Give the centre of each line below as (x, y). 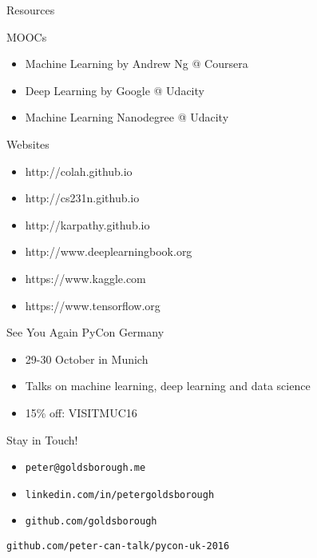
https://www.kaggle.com (85, 278)
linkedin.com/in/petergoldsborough (120, 494)
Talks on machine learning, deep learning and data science (168, 386)
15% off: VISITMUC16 (81, 412)
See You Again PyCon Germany (85, 332)
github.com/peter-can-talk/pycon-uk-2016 (118, 546)
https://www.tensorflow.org (93, 305)
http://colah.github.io (79, 171)
